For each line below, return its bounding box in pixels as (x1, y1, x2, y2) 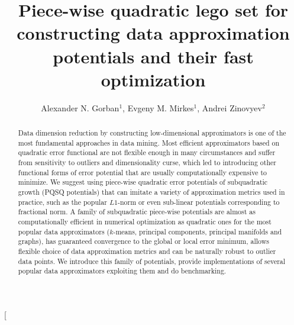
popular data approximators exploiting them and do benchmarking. (18, 266, 227, 276)
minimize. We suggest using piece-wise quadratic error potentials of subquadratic (18, 177, 268, 187)
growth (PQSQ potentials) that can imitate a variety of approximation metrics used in (18, 187, 285, 197)
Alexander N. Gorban (41, 101, 119, 114)
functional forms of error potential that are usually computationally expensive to (18, 167, 267, 177)
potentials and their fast (53, 44, 254, 68)
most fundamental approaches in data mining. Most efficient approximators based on (18, 137, 280, 147)
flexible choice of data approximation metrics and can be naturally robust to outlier (18, 246, 276, 256)
